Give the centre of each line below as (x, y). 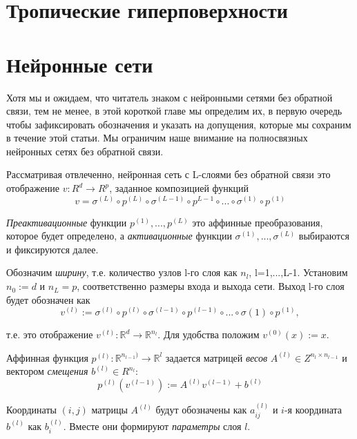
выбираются (324, 236)
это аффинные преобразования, (258, 222)
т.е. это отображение (50, 334)
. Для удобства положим (209, 334)
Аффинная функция (47, 357)
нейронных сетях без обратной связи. (85, 151)
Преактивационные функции (67, 222)
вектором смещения (47, 371)
